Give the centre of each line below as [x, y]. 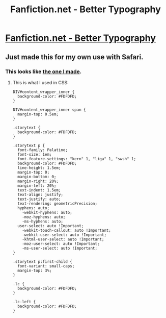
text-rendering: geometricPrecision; [58, 203]
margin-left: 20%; [37, 186]
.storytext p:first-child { [42, 261]
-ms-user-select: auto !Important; [60, 248]
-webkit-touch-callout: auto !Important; [66, 230]
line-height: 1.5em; [39, 168]
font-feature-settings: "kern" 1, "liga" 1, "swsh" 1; [77, 159]
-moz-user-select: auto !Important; [61, 243]
